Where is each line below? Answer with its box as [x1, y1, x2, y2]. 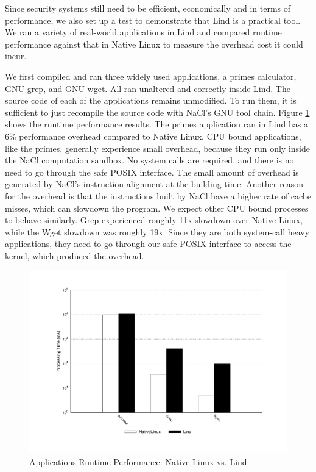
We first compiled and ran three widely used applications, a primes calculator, [5, 70, 297, 82]
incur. [5, 49, 27, 62]
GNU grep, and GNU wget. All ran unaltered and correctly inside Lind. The [5, 82, 290, 95]
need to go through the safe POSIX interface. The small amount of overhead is [5, 165, 299, 178]
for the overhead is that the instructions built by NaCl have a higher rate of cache [5, 189, 311, 202]
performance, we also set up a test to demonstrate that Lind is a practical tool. [5, 13, 301, 26]
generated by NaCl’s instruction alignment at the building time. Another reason [5, 177, 304, 190]
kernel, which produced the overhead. [5, 249, 144, 262]
